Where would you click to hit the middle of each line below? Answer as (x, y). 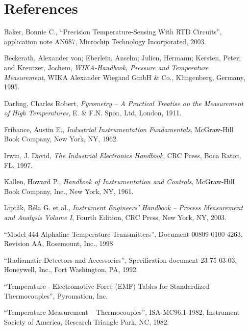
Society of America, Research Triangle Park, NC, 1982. (87, 321)
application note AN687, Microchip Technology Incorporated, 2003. (105, 41)
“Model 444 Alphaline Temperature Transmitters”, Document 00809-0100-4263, (124, 234)
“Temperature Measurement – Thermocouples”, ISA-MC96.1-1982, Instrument (122, 312)
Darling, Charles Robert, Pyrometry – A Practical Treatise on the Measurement (124, 103)
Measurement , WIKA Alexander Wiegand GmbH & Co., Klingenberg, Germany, (125, 77)
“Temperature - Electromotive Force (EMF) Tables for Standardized (107, 286)
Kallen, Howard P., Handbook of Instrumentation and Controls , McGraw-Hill (119, 181)
